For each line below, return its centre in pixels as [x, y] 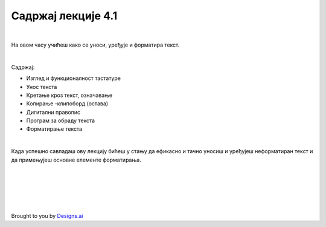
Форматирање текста [54, 129]
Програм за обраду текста [61, 120]
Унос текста [42, 87]
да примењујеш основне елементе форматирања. [76, 160]
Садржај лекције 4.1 [64, 16]
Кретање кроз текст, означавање [69, 95]
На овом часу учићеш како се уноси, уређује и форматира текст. [95, 45]
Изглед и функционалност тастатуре [73, 78]
